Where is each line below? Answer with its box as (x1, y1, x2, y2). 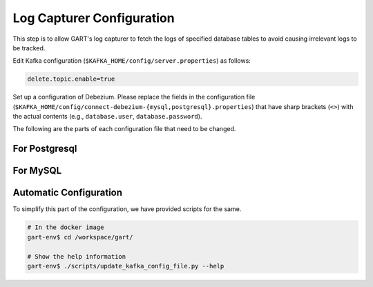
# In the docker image (27, 224, 104, 231)
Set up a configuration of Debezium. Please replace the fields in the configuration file (12, 93, 256, 101)
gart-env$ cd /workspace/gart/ (27, 233, 134, 241)
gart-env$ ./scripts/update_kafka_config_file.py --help (27, 262, 224, 270)
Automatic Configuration (12, 187, 123, 199)
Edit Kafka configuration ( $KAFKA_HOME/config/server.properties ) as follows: (12, 57, 251, 65)
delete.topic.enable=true (27, 75, 115, 83)
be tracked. (12, 43, 46, 52)
